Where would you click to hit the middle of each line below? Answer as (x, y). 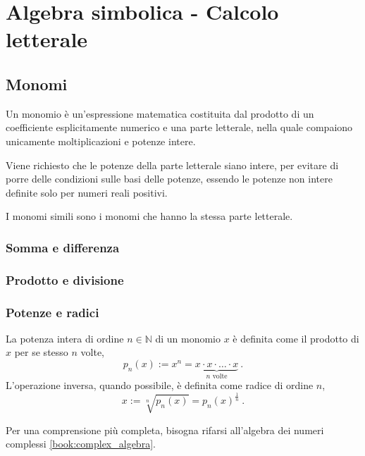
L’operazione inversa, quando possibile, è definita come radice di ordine (160, 385)
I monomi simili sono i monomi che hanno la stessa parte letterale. (149, 216)
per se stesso (41, 352)
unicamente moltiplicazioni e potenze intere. (101, 141)
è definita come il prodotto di (296, 338)
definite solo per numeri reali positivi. (87, 192)
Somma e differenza (63, 247)
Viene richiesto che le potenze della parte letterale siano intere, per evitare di (172, 165)
